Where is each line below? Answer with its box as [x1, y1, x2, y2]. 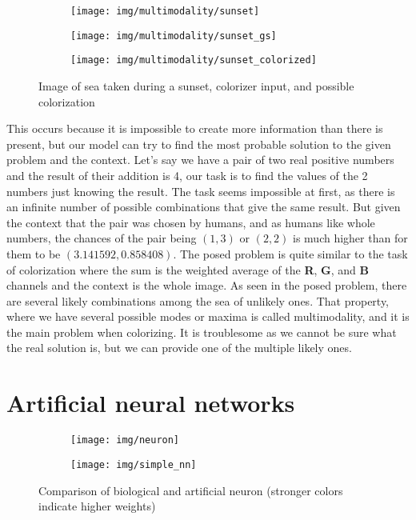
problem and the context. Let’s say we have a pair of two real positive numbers [6, 151, 394, 168]
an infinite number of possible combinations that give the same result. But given [6, 198, 401, 215]
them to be [6, 245, 61, 262]
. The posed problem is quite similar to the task [173, 245, 408, 262]
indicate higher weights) [38, 498, 156, 514]
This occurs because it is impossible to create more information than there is [6, 120, 383, 137]
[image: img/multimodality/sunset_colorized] [70, 54, 317, 66]
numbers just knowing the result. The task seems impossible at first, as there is [6, 182, 395, 199]
